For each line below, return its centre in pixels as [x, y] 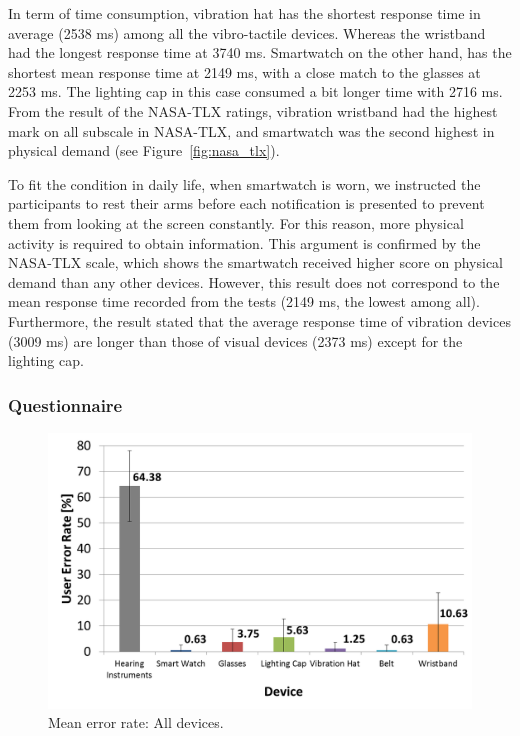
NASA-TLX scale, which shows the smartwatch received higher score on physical [256, 262]
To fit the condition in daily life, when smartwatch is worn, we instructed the [244, 183]
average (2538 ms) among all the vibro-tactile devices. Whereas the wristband [247, 32]
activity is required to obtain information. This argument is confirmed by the [244, 242]
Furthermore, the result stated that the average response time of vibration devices [259, 320]
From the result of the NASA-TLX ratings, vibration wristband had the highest [253, 110]
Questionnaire [65, 404]
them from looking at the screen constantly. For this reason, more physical [236, 222]
